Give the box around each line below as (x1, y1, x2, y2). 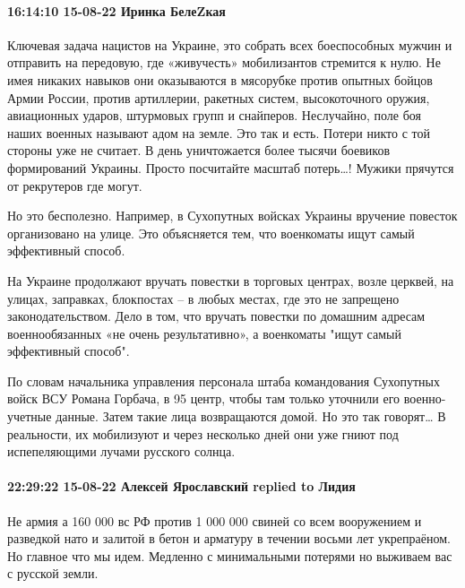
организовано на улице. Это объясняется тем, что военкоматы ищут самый (7, 223, 415, 242)
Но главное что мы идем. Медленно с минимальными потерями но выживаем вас (7, 546, 452, 565)
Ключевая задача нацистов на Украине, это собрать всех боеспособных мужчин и (7, 35, 452, 54)
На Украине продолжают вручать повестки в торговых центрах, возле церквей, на (7, 271, 454, 290)
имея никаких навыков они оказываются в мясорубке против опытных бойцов (7, 70, 433, 89)
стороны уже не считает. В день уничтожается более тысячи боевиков (7, 141, 391, 160)
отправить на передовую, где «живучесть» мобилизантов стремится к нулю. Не (7, 53, 441, 72)
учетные (7, 407, 52, 426)
